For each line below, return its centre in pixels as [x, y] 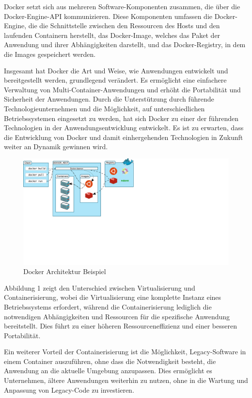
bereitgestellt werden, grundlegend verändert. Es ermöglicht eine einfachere [115, 80]
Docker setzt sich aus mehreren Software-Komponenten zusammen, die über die [122, 6]
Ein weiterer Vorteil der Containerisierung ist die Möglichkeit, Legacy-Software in [125, 352]
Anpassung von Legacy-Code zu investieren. [69, 389]
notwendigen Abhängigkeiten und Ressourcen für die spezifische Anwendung [117, 316]
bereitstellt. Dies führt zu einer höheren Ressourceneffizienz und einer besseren [120, 326]
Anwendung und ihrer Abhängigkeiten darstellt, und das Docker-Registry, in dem [125, 44]
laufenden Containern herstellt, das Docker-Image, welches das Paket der [112, 35]
